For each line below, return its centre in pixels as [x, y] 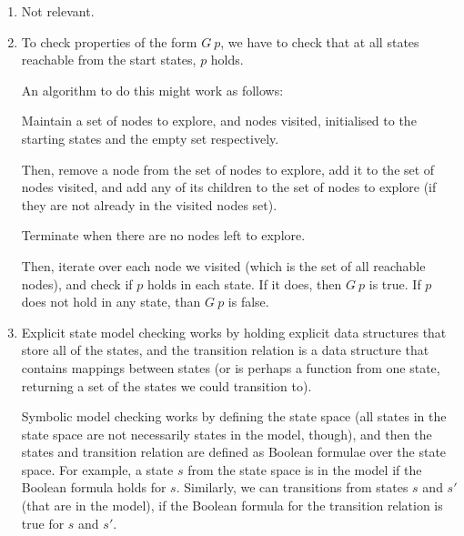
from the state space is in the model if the [305, 469]
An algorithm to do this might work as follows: [152, 90]
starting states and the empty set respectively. [150, 138]
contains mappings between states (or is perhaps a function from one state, [231, 367]
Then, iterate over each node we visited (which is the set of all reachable [223, 265]
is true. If [395, 283]
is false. [248, 302]
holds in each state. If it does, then [244, 283]
